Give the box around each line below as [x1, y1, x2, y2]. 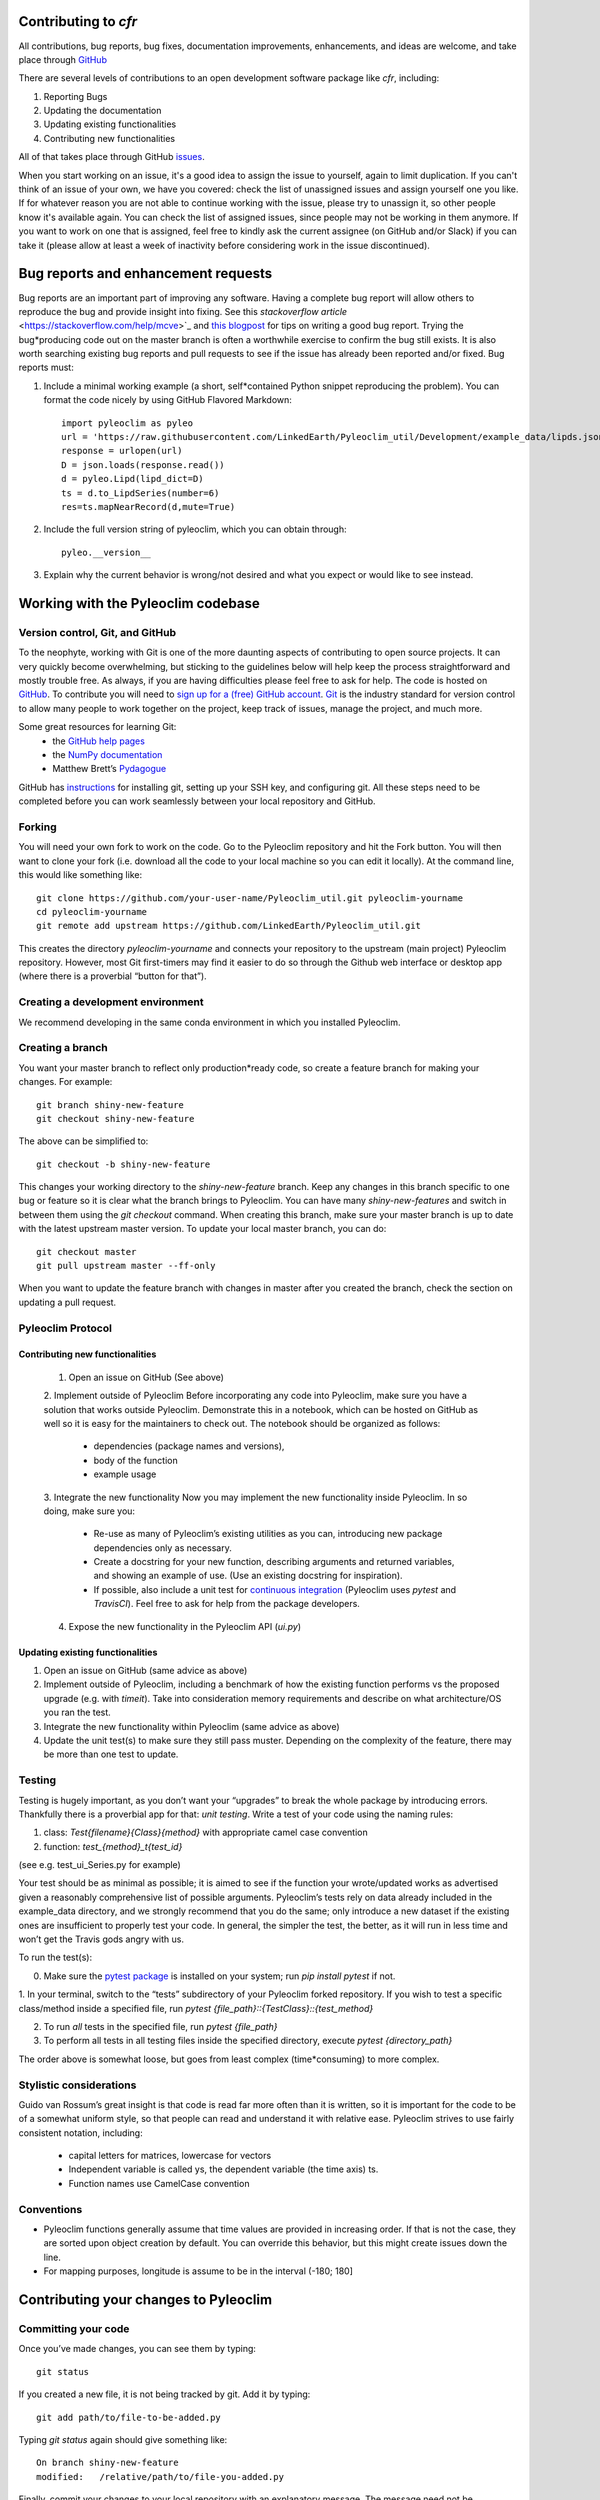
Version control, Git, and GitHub [18, 625, 177, 639]
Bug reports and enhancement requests [18, 265, 273, 282]
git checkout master [36, 1246, 137, 1257]
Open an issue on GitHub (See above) [68, 1371, 225, 1383]
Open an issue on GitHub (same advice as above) [43, 1665, 248, 1677]
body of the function [93, 1454, 179, 1466]
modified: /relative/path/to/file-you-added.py [36, 2471, 285, 2482]
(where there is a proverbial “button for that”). [18, 970, 207, 982]
